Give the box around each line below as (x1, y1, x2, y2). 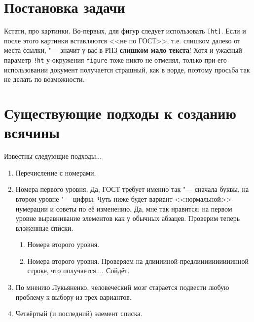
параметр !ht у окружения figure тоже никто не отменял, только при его (4, 54, 227, 65)
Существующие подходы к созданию (4, 103, 236, 123)
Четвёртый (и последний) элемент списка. (15, 308, 143, 319)
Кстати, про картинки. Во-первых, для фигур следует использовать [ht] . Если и (4, 26, 246, 36)
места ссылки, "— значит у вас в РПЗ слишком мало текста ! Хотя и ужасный (4, 45, 242, 55)
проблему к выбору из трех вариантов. (15, 291, 132, 302)
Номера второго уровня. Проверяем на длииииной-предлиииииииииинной (27, 255, 249, 266)
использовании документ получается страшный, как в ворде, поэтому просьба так (4, 64, 250, 74)
